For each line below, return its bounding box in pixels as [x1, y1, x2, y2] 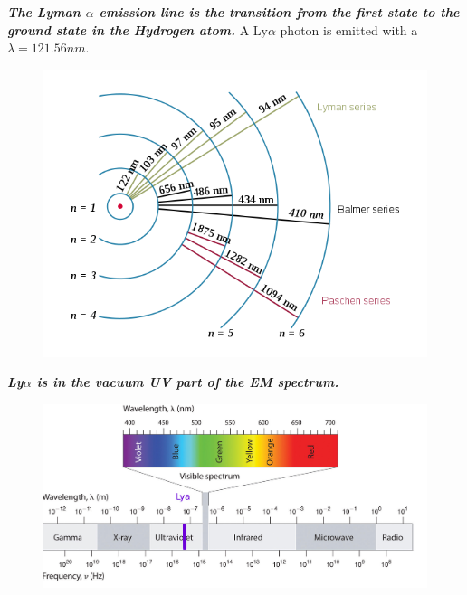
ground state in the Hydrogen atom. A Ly [7, 20, 268, 39]
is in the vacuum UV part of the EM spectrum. [36, 373, 339, 392]
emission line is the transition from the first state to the [99, 3, 460, 21]
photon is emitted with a [280, 20, 418, 39]
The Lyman [7, 3, 81, 21]
